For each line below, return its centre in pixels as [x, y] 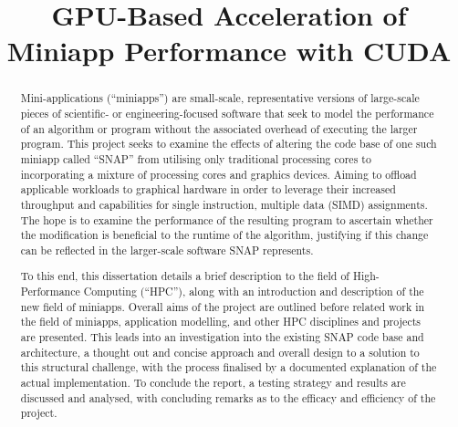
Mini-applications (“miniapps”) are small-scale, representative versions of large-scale [220, 98]
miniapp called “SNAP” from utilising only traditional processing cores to [196, 158]
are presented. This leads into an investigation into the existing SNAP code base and [222, 337]
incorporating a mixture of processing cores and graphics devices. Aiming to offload [219, 174]
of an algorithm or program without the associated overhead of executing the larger [219, 128]
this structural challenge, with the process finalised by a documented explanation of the [229, 367]
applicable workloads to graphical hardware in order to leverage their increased [208, 189]
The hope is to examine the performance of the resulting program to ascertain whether [227, 219]
